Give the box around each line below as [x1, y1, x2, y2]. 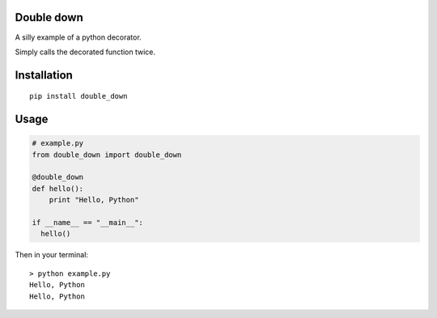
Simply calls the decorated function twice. [15, 47, 156, 57]
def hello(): [32, 184, 84, 193]
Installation [15, 68, 73, 82]
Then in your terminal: [15, 250, 89, 260]
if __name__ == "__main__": [32, 218, 143, 227]
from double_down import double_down [32, 150, 182, 159]
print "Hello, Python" [49, 195, 139, 205]
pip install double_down [29, 91, 128, 101]
